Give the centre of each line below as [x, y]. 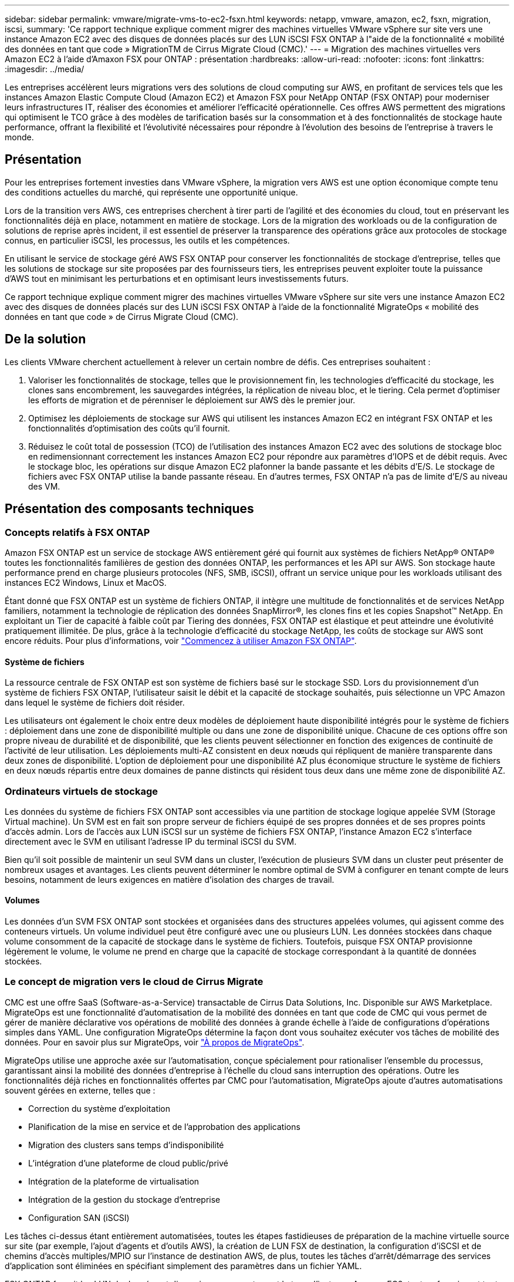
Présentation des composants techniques [129, 509]
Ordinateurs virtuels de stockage [82, 791]
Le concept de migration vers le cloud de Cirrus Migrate [134, 982]
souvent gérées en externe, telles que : [80, 1090]
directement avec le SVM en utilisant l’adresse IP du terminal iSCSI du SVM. [151, 841]
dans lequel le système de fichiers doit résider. [95, 703]
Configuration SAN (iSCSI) [79, 1217]
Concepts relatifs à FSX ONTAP [77, 532]
